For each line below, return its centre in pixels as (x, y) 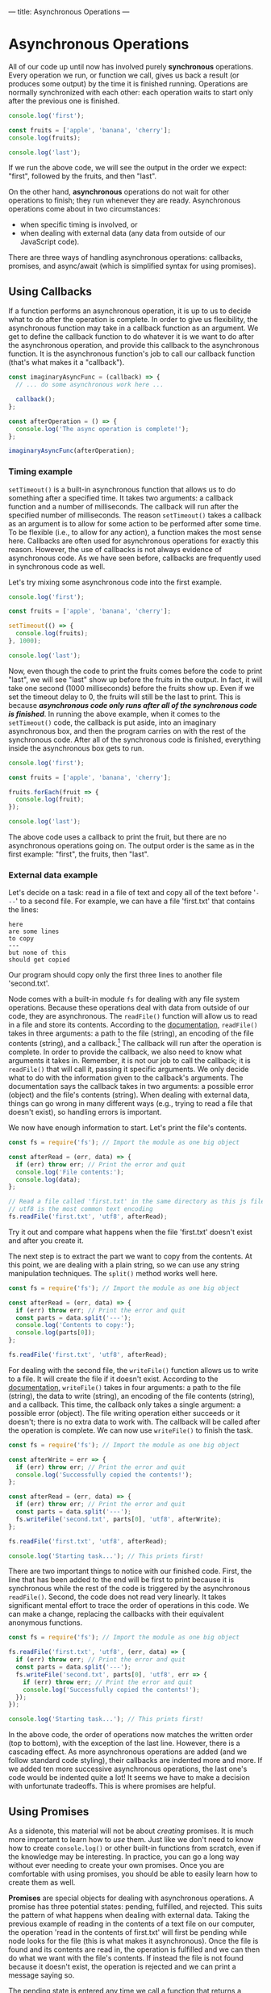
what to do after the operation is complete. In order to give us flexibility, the (133, 320)
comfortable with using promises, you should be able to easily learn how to (133, 1874)
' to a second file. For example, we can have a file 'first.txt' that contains (135, 901)
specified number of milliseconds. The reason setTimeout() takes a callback (135, 515)
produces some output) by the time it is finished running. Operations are (128, 83)
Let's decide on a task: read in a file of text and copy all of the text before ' (132, 893)
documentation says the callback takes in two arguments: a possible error (131, 1086)
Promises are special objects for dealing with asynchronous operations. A (131, 1898)
